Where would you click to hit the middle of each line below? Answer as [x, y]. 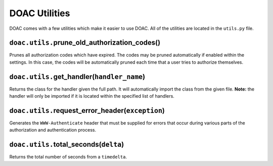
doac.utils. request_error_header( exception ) [87, 111]
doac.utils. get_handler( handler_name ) [77, 77]
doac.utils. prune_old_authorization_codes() [85, 43]
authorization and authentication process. [53, 130]
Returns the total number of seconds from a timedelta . [68, 157]
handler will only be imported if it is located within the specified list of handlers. [92, 96]
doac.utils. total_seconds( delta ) [67, 144]
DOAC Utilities [40, 13]
